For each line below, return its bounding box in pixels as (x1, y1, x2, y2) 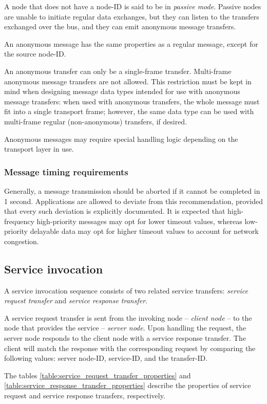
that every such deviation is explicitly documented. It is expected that (4, 206, 225, 216)
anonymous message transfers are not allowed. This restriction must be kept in (4, 76, 252, 86)
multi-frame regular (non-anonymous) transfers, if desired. (4, 116, 187, 126)
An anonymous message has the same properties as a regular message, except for (4, 38, 258, 49)
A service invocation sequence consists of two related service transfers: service (4, 285, 248, 296)
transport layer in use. (4, 143, 74, 154)
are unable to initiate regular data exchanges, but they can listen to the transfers (4, 11, 259, 22)
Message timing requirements (4, 165, 128, 178)
